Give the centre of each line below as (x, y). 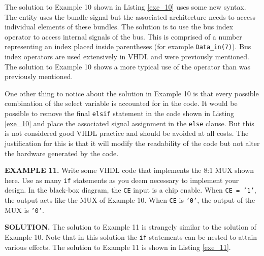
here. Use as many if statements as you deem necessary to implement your (122, 180)
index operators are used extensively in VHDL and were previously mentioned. (127, 57)
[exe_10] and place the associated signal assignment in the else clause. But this (129, 123)
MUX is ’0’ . (24, 210)
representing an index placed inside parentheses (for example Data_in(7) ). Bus (128, 46)
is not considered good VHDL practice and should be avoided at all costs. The (127, 133)
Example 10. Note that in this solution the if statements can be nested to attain (131, 236)
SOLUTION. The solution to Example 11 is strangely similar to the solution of (130, 227)
